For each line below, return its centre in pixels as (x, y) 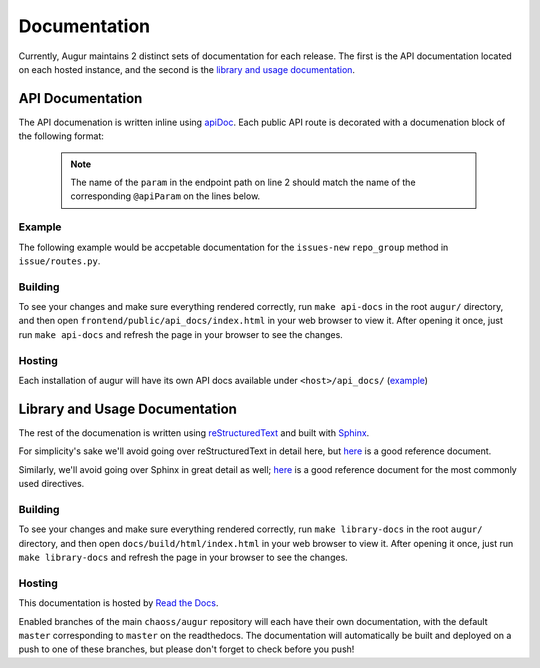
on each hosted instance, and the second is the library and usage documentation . (186, 69)
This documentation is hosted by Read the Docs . (118, 603)
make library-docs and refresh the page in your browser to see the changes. (183, 557)
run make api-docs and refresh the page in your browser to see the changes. (181, 334)
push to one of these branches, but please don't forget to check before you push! (186, 649)
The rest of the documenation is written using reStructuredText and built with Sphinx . (194, 432)
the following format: (61, 136)
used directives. (51, 484)
